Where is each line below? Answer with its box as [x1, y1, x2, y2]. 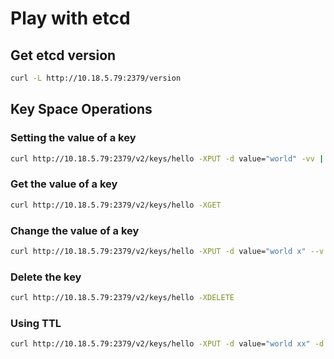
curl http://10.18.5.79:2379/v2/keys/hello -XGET [10, 200, 222, 210]
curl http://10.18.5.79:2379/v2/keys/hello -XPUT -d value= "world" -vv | [10, 153, 325, 164]
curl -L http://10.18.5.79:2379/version [10, 73, 182, 83]
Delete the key [10, 270, 82, 284]
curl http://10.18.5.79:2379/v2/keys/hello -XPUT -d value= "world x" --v [10, 246, 325, 256]
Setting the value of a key [10, 131, 137, 145]
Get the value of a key [10, 177, 118, 191]
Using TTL [10, 316, 62, 330]
